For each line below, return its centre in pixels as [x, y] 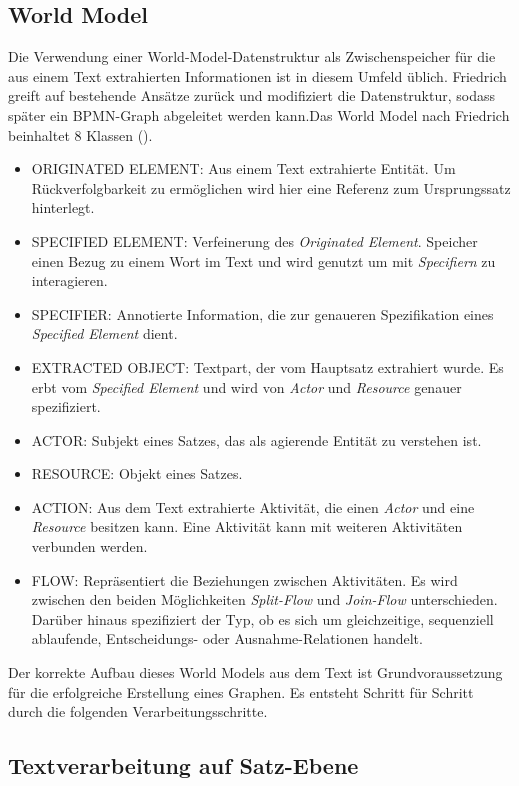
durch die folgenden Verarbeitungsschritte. [138, 711]
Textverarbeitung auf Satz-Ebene [183, 765]
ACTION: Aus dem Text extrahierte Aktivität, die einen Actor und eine [253, 506]
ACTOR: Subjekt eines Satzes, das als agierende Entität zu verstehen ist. [256, 439]
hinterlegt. [63, 207]
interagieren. [69, 280]
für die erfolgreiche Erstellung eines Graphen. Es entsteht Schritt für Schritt [241, 691]
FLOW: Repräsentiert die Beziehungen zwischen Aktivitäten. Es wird [244, 579]
